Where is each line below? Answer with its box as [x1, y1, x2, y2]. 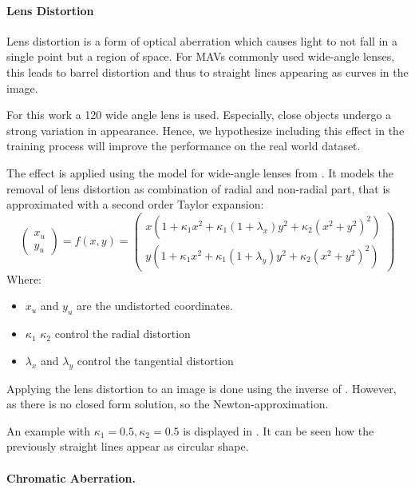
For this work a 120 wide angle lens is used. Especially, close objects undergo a [6, 106, 392, 123]
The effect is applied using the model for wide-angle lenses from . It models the [6, 164, 393, 181]
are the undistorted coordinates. [77, 297, 233, 314]
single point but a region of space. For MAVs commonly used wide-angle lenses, [6, 48, 395, 65]
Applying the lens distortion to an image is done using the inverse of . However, [6, 380, 397, 396]
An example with [6, 422, 90, 439]
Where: [6, 270, 41, 287]
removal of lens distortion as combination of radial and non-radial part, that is [6, 180, 390, 197]
